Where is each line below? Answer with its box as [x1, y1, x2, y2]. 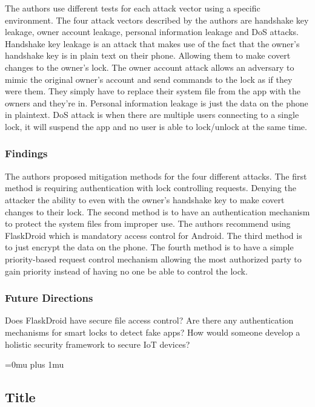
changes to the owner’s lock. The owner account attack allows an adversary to [5, 60, 294, 73]
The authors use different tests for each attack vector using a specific [5, 2, 260, 14]
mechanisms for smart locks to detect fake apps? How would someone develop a [5, 325, 300, 338]
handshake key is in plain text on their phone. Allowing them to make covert [5, 49, 291, 62]
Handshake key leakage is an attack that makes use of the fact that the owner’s [5, 37, 300, 50]
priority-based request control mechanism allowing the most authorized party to [5, 252, 302, 265]
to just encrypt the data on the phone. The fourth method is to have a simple [5, 241, 294, 253]
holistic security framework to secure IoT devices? [5, 337, 190, 350]
